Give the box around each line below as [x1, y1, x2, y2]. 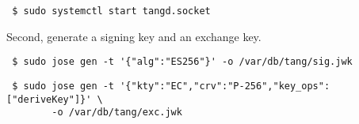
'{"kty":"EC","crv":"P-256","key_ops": [120, 80, 330, 92]
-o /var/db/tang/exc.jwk [52, 107, 182, 118]
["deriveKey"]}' [6, 93, 92, 105]
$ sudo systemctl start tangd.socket [12, 6, 211, 17]
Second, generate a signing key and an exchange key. [6, 28, 262, 44]
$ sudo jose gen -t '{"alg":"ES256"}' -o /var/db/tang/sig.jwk [12, 56, 353, 68]
